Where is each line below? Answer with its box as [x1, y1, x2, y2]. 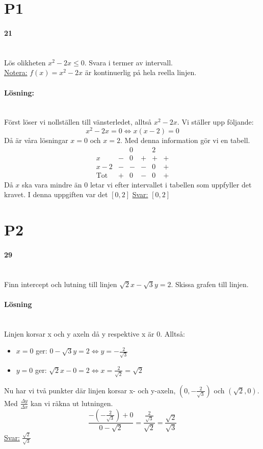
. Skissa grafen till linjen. [171, 278, 249, 289]
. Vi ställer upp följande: [177, 116, 254, 127]
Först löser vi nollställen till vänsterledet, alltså [4, 116, 152, 127]
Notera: [4, 67, 28, 78]
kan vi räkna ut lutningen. [30, 397, 113, 408]
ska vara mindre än [22, 179, 82, 190]
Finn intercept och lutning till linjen [4, 278, 117, 289]
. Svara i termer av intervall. [84, 57, 173, 67]
